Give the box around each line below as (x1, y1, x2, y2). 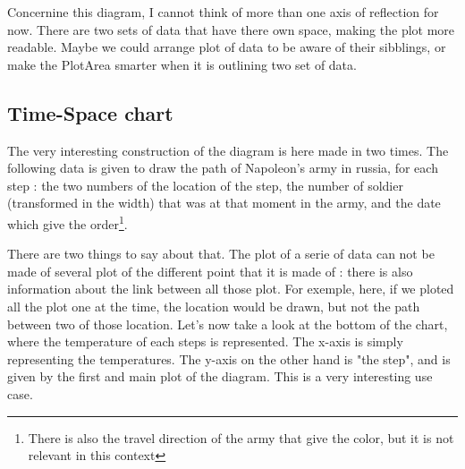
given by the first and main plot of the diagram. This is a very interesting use (7, 367, 433, 386)
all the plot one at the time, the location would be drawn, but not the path (7, 296, 420, 315)
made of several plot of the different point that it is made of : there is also (7, 261, 413, 280)
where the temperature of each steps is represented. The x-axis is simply (7, 332, 403, 351)
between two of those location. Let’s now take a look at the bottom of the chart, (7, 314, 448, 333)
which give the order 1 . (7, 211, 128, 233)
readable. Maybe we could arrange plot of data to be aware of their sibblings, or (7, 38, 446, 56)
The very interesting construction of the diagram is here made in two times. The (7, 141, 449, 159)
